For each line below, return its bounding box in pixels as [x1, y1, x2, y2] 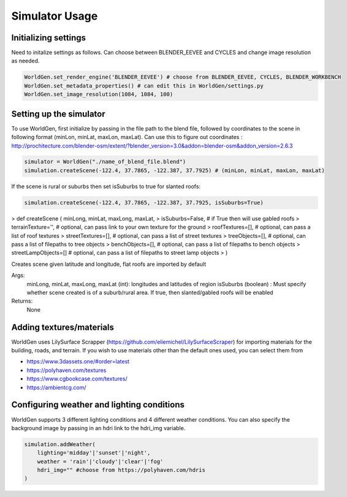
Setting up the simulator [11, 108, 105, 119]
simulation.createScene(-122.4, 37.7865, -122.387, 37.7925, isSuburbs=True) [24, 199, 264, 206]
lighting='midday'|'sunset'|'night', [37, 449, 151, 457]
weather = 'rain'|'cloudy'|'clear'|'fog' [37, 458, 164, 465]
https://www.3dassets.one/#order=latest [26, 358, 130, 365]
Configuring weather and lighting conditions [11, 400, 185, 410]
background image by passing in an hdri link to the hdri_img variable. [11, 424, 186, 431]
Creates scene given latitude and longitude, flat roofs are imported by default [11, 260, 207, 268]
